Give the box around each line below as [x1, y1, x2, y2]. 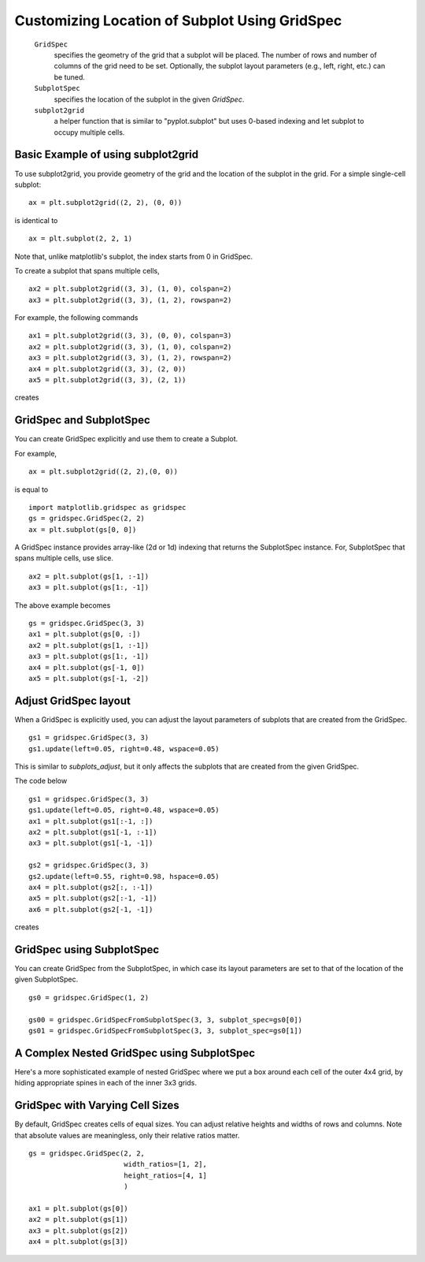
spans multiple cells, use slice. [14, 553, 114, 563]
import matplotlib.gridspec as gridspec [28, 503, 187, 512]
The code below [14, 776, 68, 786]
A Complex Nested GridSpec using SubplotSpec [14, 1046, 256, 1059]
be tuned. [54, 72, 86, 82]
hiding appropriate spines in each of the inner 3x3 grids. [14, 1078, 197, 1088]
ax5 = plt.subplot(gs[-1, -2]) [28, 674, 150, 683]
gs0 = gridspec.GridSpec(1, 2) [28, 993, 150, 1002]
